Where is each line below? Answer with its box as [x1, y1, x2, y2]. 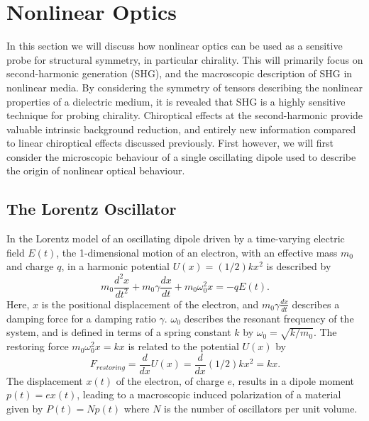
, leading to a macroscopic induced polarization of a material [77, 387, 341, 402]
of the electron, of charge [116, 373, 224, 388]
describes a [292, 296, 340, 311]
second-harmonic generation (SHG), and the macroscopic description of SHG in [6, 66, 353, 81]
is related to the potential [128, 339, 239, 354]
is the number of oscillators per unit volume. [164, 400, 358, 415]
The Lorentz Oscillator [6, 198, 177, 220]
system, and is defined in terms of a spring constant [6, 325, 231, 339]
